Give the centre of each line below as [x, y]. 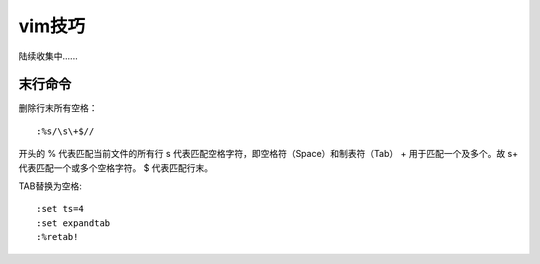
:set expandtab [73, 223]
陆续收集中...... [48, 56]
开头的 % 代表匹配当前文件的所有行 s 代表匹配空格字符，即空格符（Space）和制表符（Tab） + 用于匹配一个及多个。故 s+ [268, 154]
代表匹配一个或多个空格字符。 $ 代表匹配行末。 [116, 167]
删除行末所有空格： [58, 108]
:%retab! [57, 237]
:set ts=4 [60, 209]
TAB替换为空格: [50, 186]
